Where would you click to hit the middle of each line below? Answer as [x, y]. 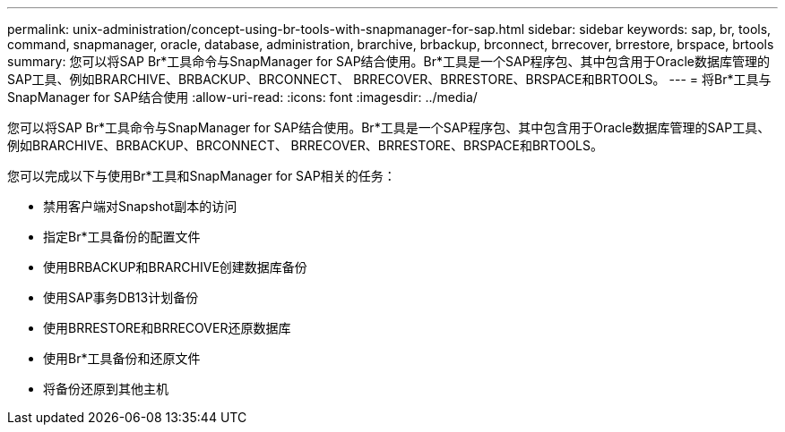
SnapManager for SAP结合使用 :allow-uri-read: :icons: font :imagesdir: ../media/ [242, 97]
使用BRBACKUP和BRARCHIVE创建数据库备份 [175, 267]
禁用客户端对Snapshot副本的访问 [140, 206]
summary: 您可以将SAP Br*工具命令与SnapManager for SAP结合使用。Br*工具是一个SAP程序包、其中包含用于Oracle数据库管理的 [389, 61]
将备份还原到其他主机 [106, 389]
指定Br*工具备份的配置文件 [122, 237]
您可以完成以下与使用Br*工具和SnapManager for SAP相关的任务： [202, 176]
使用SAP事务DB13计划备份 [121, 297]
